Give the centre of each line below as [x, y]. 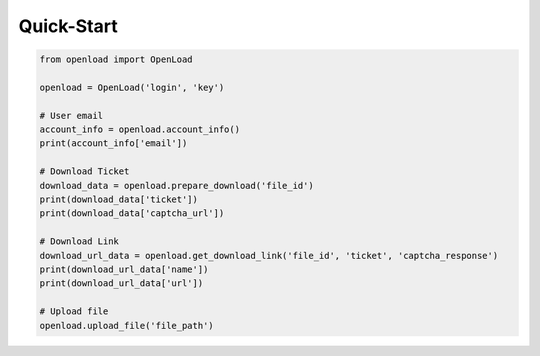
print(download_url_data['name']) [124, 269]
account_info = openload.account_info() [139, 129]
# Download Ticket [84, 171]
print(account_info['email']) [113, 143]
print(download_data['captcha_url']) [132, 213]
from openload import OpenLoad [116, 59]
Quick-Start [68, 26]
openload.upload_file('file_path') [126, 325]
